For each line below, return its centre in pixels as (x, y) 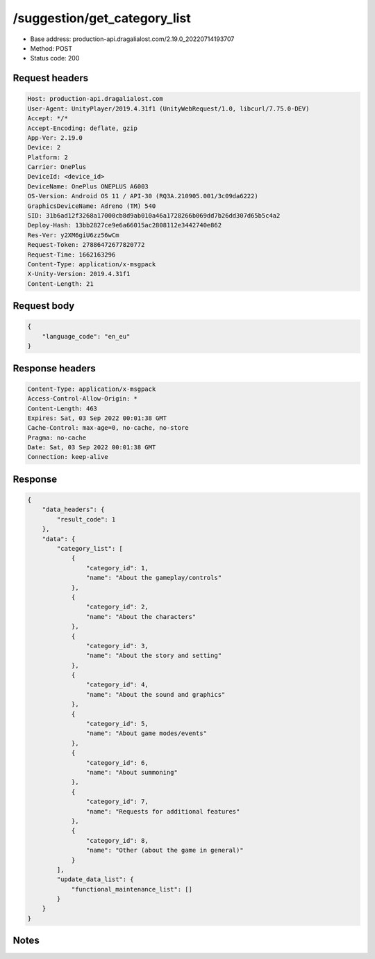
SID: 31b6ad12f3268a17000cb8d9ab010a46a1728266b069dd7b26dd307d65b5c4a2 (154, 216)
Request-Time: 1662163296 (72, 255)
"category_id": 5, (117, 724)
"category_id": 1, (117, 568)
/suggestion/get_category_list (102, 18)
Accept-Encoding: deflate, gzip (83, 128)
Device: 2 (44, 147)
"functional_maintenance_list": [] (132, 889)
